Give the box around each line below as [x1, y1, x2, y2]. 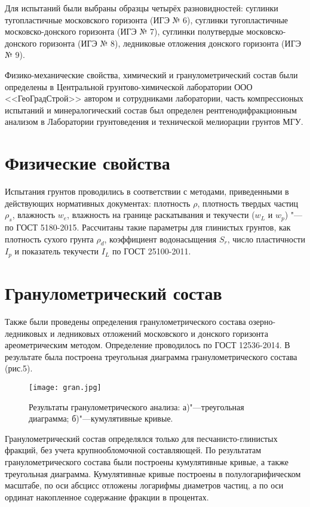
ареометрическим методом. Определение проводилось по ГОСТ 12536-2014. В [5, 339, 290, 351]
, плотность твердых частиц [197, 196, 299, 209]
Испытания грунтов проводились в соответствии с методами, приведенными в [5, 185, 289, 198]
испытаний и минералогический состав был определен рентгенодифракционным [5, 103, 297, 116]
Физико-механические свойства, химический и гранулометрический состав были [5, 68, 298, 81]
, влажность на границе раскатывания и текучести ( [67, 208, 255, 221]
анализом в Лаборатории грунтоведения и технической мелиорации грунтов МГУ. [5, 115, 303, 128]
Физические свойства [5, 150, 170, 175]
